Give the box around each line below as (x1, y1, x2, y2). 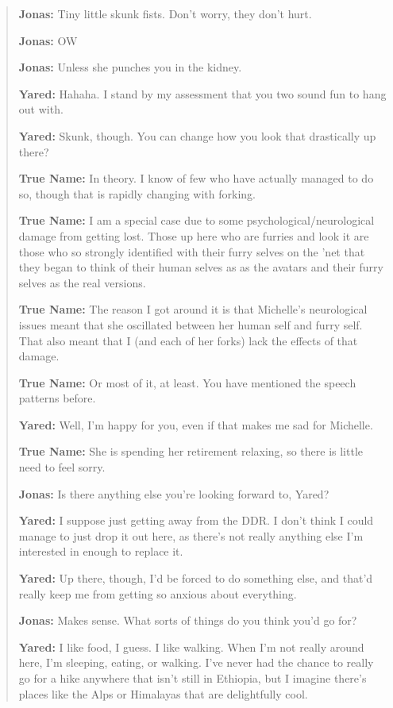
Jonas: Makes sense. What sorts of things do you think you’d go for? (18, 612, 357, 629)
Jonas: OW (18, 32, 78, 48)
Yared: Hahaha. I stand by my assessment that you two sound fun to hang (18, 85, 387, 102)
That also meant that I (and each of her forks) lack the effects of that (18, 332, 358, 348)
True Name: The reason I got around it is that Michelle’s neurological (18, 301, 368, 317)
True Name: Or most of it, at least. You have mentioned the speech (18, 374, 356, 391)
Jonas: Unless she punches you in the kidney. (18, 59, 242, 75)
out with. (18, 101, 64, 117)
